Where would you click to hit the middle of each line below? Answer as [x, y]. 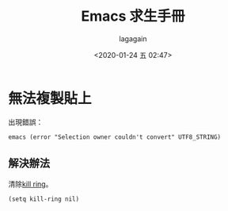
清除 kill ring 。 [30, 184]
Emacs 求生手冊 [133, 16]
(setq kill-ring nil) [44, 199]
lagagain [133, 38]
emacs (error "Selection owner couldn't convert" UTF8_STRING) [115, 137]
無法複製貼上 [50, 98]
